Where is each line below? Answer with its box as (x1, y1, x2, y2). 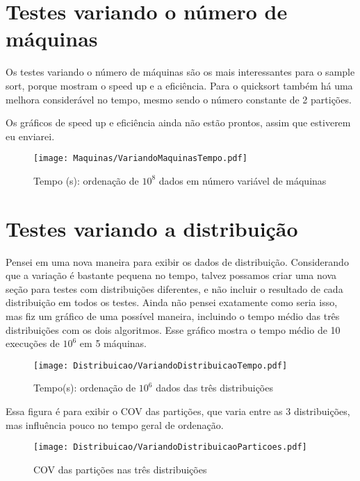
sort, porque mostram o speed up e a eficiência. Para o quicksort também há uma (6, 78, 353, 92)
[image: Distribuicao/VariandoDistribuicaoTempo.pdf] (33, 360, 288, 371)
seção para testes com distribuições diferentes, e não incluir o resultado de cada (6, 281, 343, 296)
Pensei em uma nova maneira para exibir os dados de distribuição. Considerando (6, 254, 349, 269)
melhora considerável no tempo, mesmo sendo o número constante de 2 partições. (6, 92, 352, 106)
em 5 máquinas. (79, 336, 147, 351)
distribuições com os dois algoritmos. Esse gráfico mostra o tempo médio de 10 (6, 322, 341, 337)
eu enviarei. (6, 128, 55, 143)
